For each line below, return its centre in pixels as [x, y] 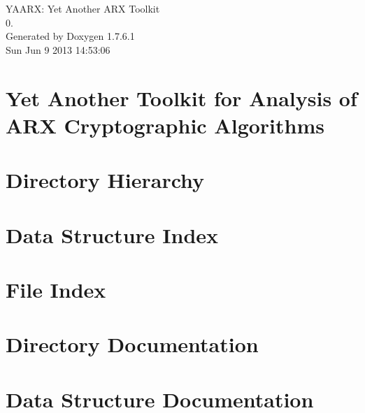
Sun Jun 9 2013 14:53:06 [58, 49]
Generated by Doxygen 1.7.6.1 [70, 36]
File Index [56, 289]
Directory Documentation [132, 344]
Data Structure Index [112, 234]
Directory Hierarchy [105, 180]
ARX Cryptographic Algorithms [165, 125]
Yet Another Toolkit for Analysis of [181, 97]
